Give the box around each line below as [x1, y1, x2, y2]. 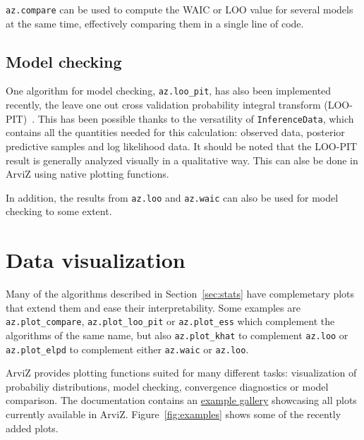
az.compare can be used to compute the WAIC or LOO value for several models [6, 2, 353, 16]
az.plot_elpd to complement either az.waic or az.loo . [6, 341, 249, 356]
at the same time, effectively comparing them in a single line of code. [6, 16, 304, 30]
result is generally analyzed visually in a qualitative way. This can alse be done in [6, 152, 358, 167]
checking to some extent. [6, 204, 112, 219]
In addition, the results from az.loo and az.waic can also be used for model [6, 190, 339, 204]
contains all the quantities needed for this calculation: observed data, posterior [6, 125, 345, 140]
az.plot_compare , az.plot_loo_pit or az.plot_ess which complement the [6, 314, 335, 329]
